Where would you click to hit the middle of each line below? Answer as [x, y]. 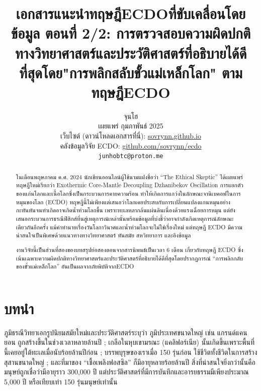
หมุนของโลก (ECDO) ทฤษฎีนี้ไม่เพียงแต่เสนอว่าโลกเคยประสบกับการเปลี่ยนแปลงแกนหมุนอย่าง [123, 202]
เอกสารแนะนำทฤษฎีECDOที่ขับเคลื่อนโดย [131, 13]
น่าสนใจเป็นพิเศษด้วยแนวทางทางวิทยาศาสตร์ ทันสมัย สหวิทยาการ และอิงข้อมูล [103, 235]
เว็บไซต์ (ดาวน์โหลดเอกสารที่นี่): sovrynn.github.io [131, 136]
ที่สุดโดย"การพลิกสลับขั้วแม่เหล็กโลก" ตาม [131, 72]
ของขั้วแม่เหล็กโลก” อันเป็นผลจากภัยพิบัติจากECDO [75, 266]
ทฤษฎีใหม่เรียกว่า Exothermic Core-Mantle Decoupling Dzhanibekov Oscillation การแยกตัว [130, 185]
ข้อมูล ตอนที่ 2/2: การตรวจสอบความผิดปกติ [131, 33]
